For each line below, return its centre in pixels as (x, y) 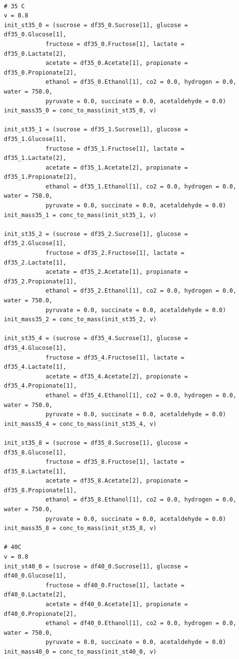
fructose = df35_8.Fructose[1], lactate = (115, 462)
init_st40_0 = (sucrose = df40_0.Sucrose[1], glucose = (96, 566)
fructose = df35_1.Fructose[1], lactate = (115, 149)
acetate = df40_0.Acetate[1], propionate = (117, 604)
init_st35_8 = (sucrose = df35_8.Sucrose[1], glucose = (96, 443)
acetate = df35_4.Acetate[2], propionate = (117, 376)
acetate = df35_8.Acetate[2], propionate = (117, 481)
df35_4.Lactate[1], (35, 367)
